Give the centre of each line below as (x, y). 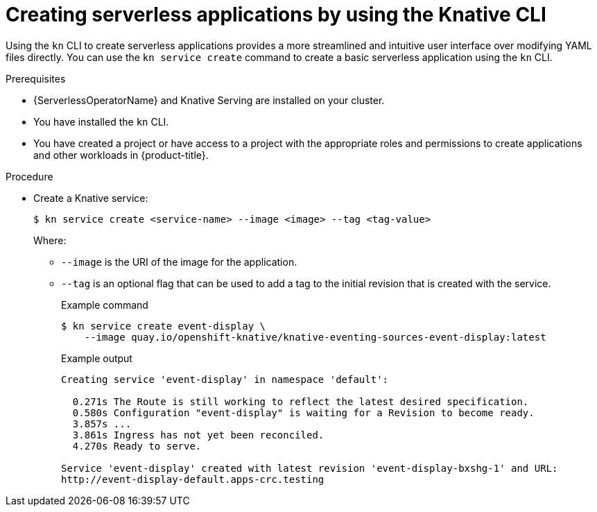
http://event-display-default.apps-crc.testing (193, 479)
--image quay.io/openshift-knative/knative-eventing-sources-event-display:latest (315, 337)
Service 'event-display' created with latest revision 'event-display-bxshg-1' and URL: (310, 468)
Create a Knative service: (91, 198)
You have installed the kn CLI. (101, 121)
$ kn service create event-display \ (164, 326)
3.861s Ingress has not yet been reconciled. (198, 435)
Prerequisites (36, 78)
